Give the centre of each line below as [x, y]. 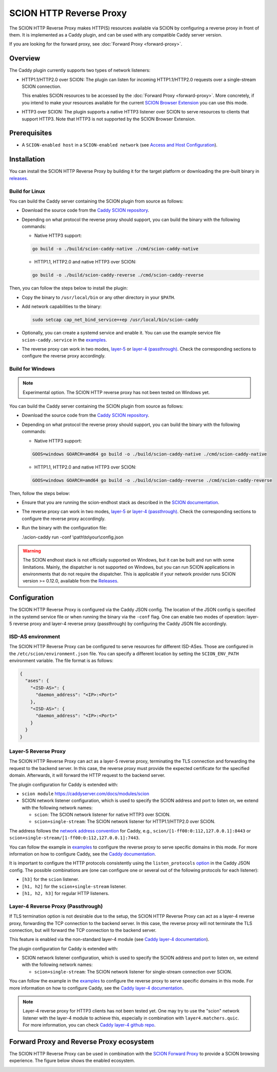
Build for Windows [32, 369]
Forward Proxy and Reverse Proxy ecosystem [82, 1042]
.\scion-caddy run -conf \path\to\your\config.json [72, 537]
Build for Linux [27, 191]
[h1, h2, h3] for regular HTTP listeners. [65, 893]
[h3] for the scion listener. [50, 879]
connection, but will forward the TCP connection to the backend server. [83, 930]
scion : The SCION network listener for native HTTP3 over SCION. [102, 814]
